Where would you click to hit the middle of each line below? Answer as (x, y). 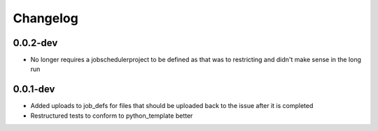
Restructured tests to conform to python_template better (112, 116)
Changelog (45, 18)
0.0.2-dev (35, 43)
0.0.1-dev (34, 90)
